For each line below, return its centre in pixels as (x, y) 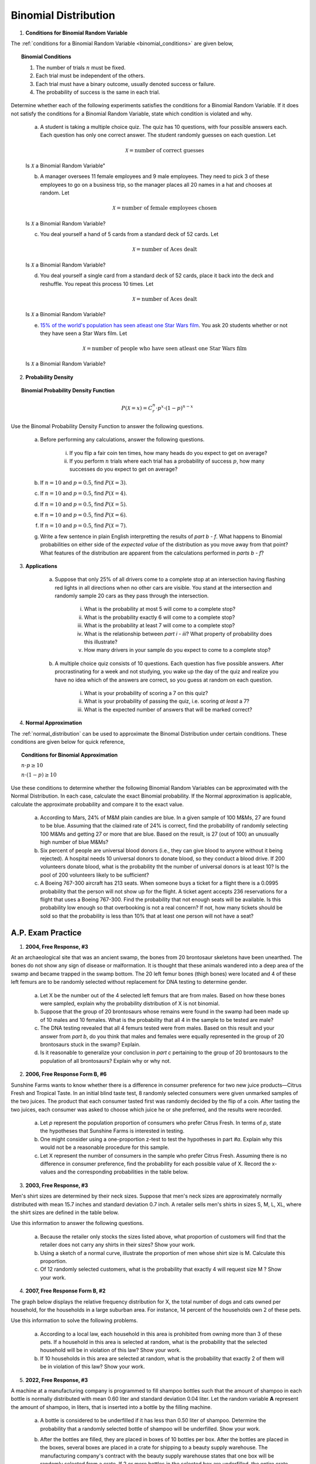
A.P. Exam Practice (46, 933)
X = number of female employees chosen (164, 208)
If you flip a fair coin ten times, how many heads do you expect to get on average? (168, 453)
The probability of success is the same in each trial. (98, 92)
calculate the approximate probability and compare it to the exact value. (97, 804)
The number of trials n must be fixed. (81, 67)
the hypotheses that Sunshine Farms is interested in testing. (112, 1131)
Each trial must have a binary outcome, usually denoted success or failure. (126, 84)
